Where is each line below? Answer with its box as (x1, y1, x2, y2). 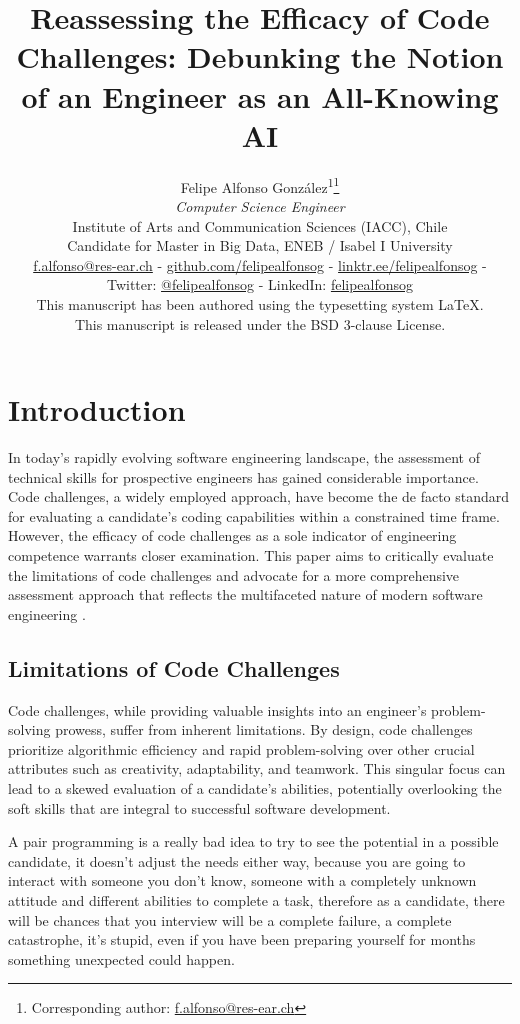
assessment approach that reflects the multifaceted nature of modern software (8, 584, 483, 605)
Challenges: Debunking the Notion (16, 36, 504, 77)
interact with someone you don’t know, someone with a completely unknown (8, 870, 477, 891)
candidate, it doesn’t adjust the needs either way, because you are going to (8, 850, 466, 871)
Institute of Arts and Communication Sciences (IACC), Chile (72, 215, 448, 236)
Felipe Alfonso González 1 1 (180, 173, 340, 197)
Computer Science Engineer (175, 195, 345, 216)
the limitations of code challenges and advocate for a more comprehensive (8, 564, 460, 585)
